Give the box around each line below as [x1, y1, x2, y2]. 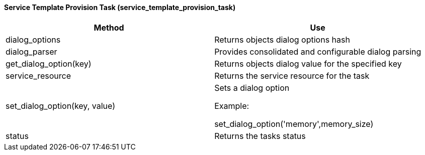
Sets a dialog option [214, 82, 290, 93]
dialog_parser [6, 46, 57, 57]
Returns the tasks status [214, 130, 306, 141]
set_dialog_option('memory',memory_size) [214, 118, 374, 129]
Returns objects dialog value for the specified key [214, 58, 402, 69]
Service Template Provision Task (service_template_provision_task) [4, 3, 236, 12]
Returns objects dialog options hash [214, 34, 350, 45]
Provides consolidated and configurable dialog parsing [214, 46, 421, 57]
